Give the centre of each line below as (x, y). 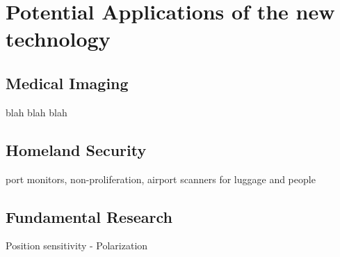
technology (58, 39)
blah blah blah (37, 112)
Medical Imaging (67, 83)
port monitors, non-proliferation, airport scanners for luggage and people (161, 179)
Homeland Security (76, 149)
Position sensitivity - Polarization (77, 246)
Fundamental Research (89, 216)
